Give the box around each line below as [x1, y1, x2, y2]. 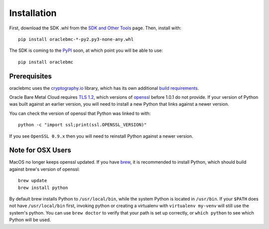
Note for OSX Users [9, 146, 72, 155]
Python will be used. [9, 217, 51, 223]
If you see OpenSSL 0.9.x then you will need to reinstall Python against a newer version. [9, 133, 194, 139]
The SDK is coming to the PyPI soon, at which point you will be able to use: [9, 47, 163, 53]
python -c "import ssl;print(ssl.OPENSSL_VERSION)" [18, 122, 147, 128]
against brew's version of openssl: [9, 166, 80, 172]
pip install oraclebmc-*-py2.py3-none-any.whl [18, 36, 134, 42]
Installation [9, 7, 57, 18]
